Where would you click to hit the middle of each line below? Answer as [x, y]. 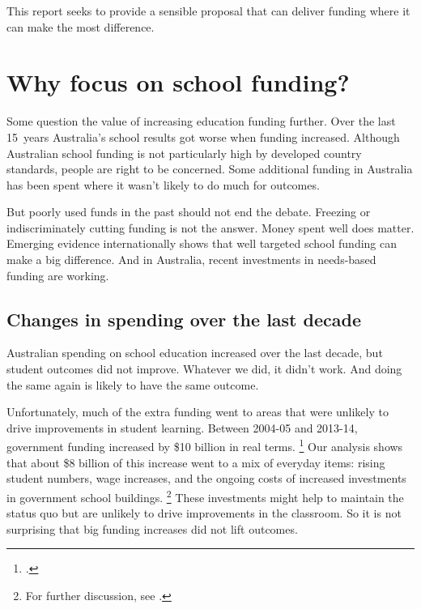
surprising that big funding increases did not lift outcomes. [152, 528]
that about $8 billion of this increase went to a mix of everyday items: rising [196, 462]
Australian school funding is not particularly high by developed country [184, 153]
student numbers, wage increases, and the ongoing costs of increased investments [206, 478]
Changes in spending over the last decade [184, 319]
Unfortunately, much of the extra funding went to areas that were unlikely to [198, 412]
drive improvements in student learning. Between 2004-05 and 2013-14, [182, 427]
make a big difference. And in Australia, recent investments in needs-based [191, 260]
